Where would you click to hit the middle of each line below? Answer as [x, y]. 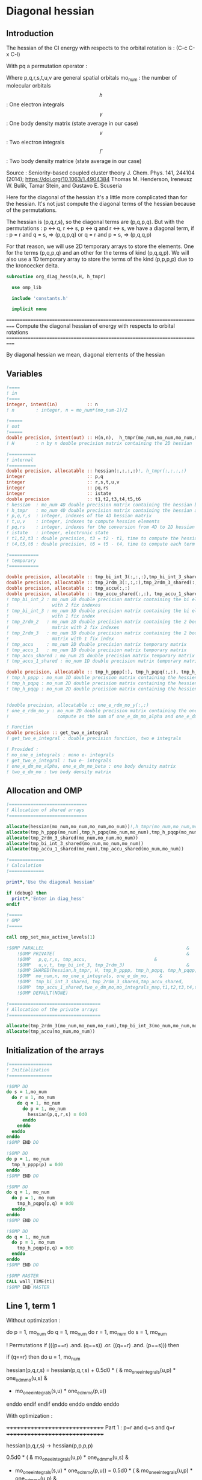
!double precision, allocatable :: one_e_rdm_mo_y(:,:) [78, 705]
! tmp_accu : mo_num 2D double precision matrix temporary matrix [96, 644]
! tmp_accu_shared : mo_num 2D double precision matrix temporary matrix [101, 655]
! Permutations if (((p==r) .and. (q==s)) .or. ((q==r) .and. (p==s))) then [93, 1345]
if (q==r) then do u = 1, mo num [43, 1357]
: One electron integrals [35, 104]
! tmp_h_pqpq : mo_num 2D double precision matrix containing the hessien [102, 683]
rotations [17, 333]
